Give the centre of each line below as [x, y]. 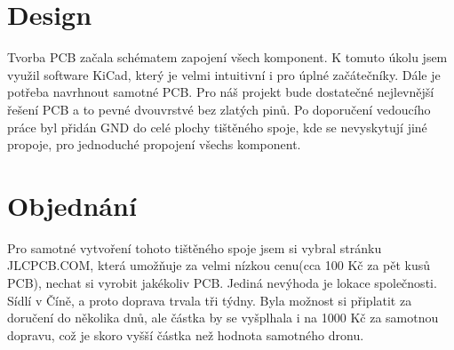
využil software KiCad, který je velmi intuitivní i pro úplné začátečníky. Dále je [224, 74]
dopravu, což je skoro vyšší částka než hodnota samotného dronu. [186, 334]
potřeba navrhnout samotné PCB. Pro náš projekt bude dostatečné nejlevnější [221, 92]
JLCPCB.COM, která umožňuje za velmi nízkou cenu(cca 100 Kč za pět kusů [219, 265]
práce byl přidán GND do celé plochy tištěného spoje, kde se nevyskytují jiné [217, 127]
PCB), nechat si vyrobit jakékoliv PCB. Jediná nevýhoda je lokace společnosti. [222, 282]
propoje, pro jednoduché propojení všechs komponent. [154, 144]
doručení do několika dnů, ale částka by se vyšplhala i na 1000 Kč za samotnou [223, 318]
